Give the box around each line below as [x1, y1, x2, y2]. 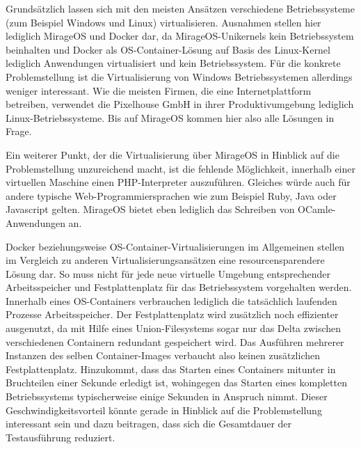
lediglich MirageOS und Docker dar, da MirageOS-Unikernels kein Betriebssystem [6, 29, 354, 43]
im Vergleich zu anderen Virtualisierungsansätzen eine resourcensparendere [6, 253, 325, 267]
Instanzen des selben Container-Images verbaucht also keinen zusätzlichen [6, 348, 320, 363]
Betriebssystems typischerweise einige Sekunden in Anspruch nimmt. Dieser [6, 389, 328, 404]
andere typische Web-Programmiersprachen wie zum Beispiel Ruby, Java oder [6, 188, 337, 203]
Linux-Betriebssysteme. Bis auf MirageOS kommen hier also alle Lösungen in [6, 110, 335, 125]
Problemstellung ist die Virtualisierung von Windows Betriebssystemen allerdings [6, 69, 353, 84]
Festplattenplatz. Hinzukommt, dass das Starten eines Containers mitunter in [6, 361, 336, 376]
